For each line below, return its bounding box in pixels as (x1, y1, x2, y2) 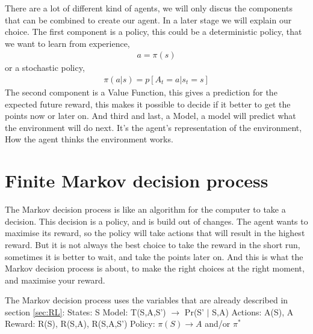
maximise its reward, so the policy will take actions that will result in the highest (5, 226, 305, 239)
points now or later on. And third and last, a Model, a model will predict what (5, 109, 296, 122)
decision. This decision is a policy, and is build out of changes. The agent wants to (5, 214, 308, 227)
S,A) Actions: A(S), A (212, 305, 294, 318)
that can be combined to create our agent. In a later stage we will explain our (5, 13, 292, 26)
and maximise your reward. (5, 273, 105, 286)
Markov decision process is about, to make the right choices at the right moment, (5, 262, 305, 275)
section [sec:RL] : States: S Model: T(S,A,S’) (5, 305, 166, 318)
